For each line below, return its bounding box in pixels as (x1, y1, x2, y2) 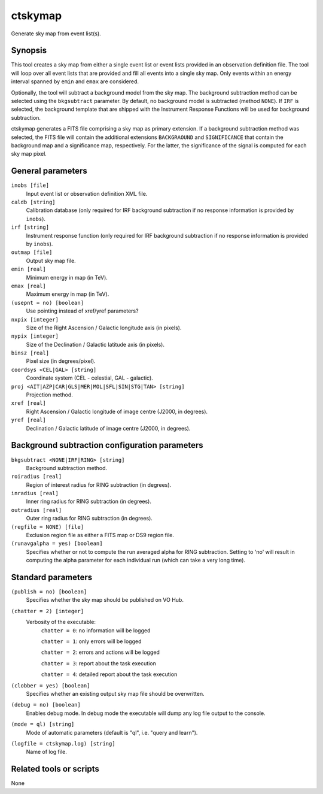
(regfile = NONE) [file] (11, 523, 84, 530)
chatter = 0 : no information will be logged (41, 626, 151, 634)
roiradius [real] (11, 473, 62, 480)
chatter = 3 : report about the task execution (41, 659, 157, 667)
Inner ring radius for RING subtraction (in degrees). (26, 498, 152, 505)
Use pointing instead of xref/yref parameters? (26, 307, 139, 314)
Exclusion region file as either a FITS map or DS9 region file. (26, 532, 175, 539)
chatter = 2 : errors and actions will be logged (41, 648, 160, 656)
